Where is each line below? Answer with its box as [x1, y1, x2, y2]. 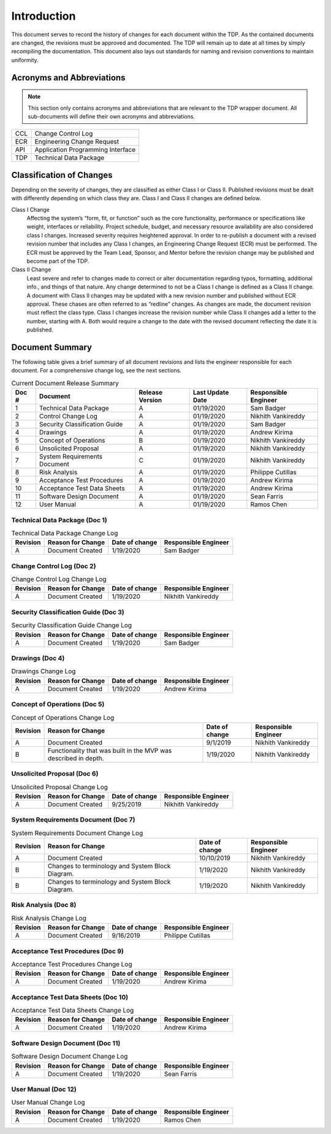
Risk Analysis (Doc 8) [11, 901, 77, 909]
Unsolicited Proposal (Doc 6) [11, 769, 99, 778]
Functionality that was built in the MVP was [47, 746, 172, 755]
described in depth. [47, 754, 104, 762]
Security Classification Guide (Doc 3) [11, 607, 125, 616]
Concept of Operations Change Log [11, 713, 115, 722]
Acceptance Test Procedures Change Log [11, 960, 132, 969]
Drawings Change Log [11, 667, 76, 676]
